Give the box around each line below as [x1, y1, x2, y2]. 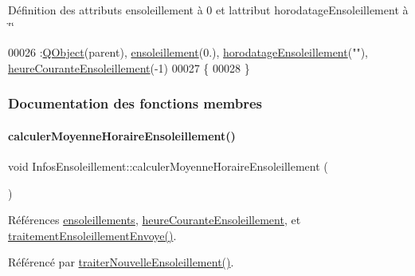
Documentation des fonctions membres [8, 93, 263, 113]
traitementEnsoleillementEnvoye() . [8, 227, 177, 243]
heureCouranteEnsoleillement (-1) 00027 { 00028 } [8, 59, 250, 76]
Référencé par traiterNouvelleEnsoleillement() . [8, 254, 234, 270]
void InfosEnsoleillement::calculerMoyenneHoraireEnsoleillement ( [8, 158, 328, 175]
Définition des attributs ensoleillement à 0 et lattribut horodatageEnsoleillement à [8, 2, 409, 18]
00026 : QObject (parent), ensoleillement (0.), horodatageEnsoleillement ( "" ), [8, 44, 368, 61]
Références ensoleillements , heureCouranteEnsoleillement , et [8, 211, 301, 228]
